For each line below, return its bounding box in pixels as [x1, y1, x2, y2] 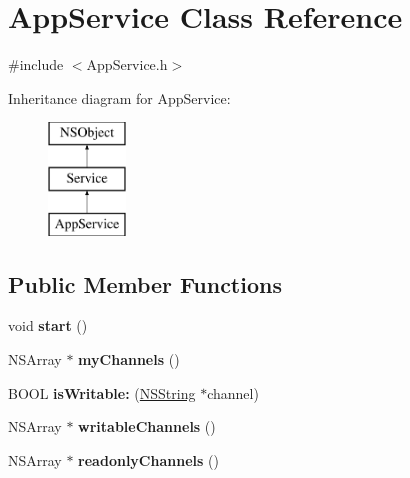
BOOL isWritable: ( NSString [8, 382, 196, 403]
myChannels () [78, 349, 180, 370]
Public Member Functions [8, 268, 282, 299]
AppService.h [86, 54, 168, 75]
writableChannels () [78, 416, 216, 437]
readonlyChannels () [78, 449, 219, 470]
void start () [8, 315, 88, 336]
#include [8, 54, 64, 75]
